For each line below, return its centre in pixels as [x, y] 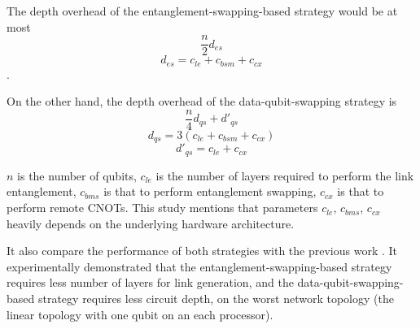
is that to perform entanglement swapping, [210, 191]
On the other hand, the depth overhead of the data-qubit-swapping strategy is [202, 101]
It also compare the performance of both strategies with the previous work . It [202, 251]
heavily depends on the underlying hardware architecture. [151, 223]
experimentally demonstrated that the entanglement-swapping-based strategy [199, 266]
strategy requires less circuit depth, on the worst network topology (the [216, 299]
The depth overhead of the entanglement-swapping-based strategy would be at [202, 11]
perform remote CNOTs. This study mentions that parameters [162, 208]
